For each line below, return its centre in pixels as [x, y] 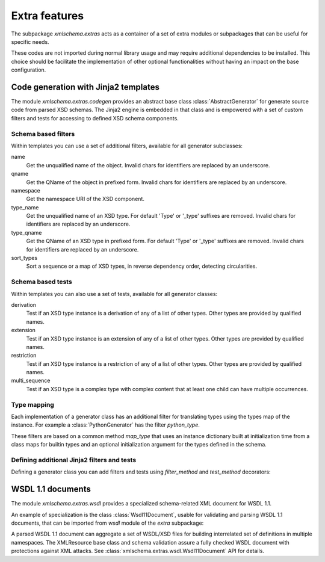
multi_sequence [31, 381]
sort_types [24, 258]
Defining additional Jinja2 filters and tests [74, 460]
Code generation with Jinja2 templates [85, 87]
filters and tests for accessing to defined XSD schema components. [95, 118]
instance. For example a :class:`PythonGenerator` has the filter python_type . [105, 425]
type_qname [26, 232]
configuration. [29, 70]
